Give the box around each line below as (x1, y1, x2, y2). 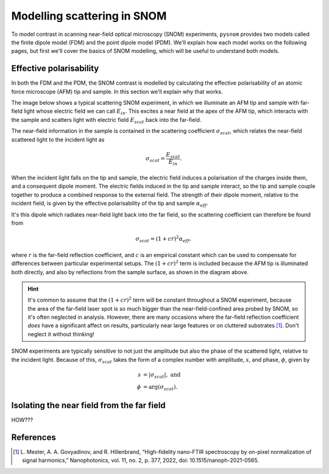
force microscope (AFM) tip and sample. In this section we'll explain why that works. (11, 88, 223, 95)
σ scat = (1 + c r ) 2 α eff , (135, 235, 191, 244)
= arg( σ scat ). (143, 383, 178, 392)
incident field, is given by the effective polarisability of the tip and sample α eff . (11, 200, 208, 208)
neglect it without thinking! (27, 330, 94, 338)
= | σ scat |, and (143, 371, 181, 380)
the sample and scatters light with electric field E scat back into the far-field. (11, 116, 202, 125)
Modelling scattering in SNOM (11, 9, 167, 23)
